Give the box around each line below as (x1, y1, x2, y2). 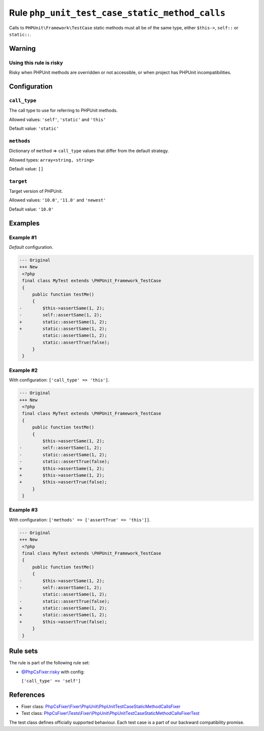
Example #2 (9, 367, 38, 374)
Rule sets (9, 647, 38, 656)
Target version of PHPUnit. (9, 189, 63, 194)
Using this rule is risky (9, 59, 63, 66)
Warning (9, 44, 36, 52)
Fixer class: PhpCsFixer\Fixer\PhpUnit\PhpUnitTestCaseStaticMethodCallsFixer (21, 703, 181, 709)
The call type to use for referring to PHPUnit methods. (9, 108, 118, 114)
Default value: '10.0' (9, 206, 54, 212)
